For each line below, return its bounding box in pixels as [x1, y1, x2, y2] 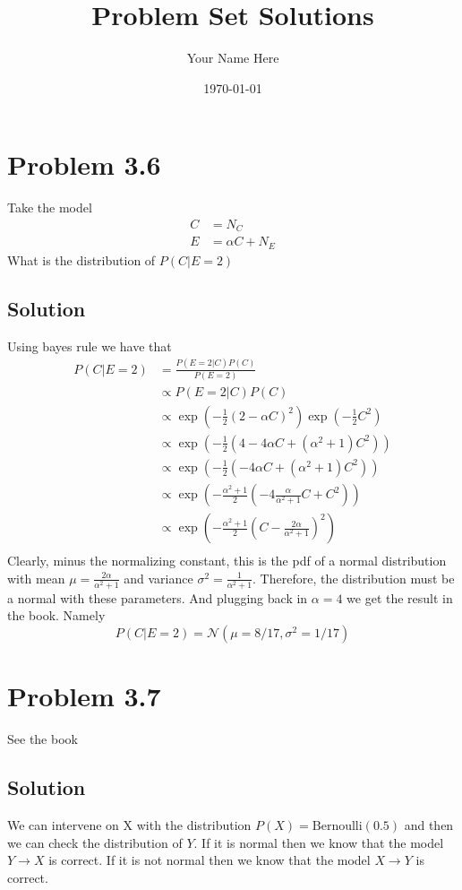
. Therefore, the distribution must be [252, 568, 455, 587]
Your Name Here [186, 48, 279, 67]
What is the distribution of [7, 250, 156, 269]
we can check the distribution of [7, 833, 183, 851]
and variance [124, 568, 193, 587]
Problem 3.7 [7, 678, 161, 714]
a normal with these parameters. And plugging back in [7, 588, 308, 607]
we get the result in [346, 588, 453, 607]
